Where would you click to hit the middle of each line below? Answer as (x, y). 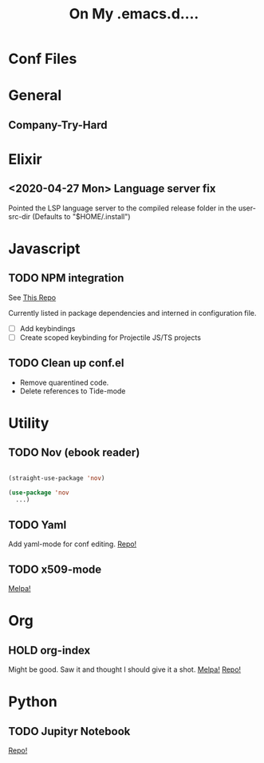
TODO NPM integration (66, 278)
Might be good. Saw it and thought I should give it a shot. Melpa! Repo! (125, 669)
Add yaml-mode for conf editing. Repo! (73, 544)
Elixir (25, 159)
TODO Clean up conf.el (67, 364)
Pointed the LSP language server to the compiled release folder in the (122, 208)
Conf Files (43, 59)
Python (33, 702)
